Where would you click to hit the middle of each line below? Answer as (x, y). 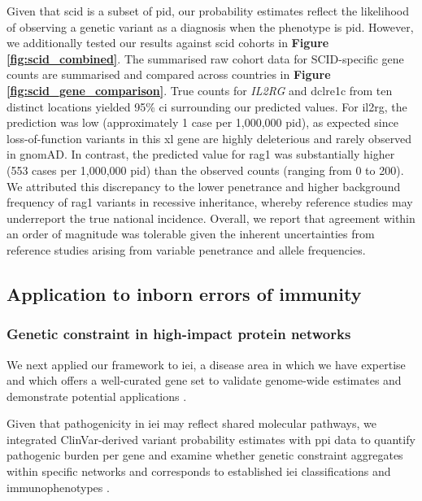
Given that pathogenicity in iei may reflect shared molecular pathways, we (191, 423)
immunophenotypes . (58, 487)
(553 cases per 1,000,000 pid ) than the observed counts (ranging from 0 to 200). (205, 170)
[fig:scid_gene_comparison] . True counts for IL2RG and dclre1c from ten (200, 90)
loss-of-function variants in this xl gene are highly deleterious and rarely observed (209, 138)
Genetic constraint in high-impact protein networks (179, 334)
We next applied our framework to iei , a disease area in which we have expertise (206, 364)
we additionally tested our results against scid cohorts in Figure (168, 43)
